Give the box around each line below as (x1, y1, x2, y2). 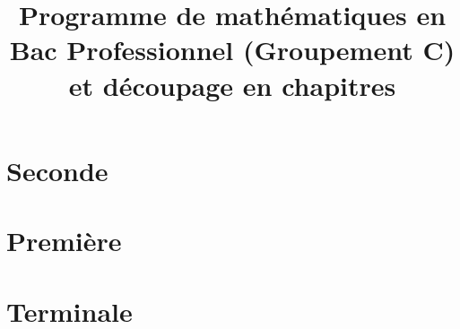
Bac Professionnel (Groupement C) (9, 31, 456, 68)
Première (6, 222, 122, 259)
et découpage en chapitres (68, 66, 396, 103)
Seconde (6, 152, 108, 188)
